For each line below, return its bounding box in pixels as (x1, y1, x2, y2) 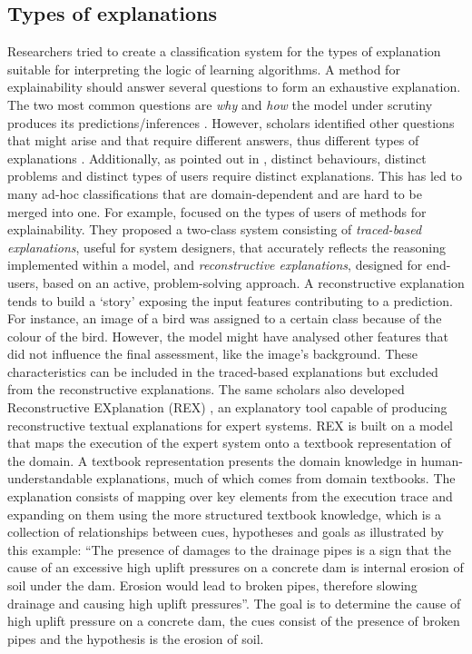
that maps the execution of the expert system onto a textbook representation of (7, 433, 451, 452)
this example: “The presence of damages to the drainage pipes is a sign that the (7, 540, 451, 559)
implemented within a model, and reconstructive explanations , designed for (7, 255, 423, 274)
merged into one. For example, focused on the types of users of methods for (7, 202, 427, 221)
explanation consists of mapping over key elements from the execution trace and (7, 487, 453, 506)
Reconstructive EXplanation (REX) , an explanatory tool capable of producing (7, 398, 447, 417)
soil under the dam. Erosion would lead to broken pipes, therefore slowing (7, 576, 418, 595)
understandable (7, 469, 93, 488)
